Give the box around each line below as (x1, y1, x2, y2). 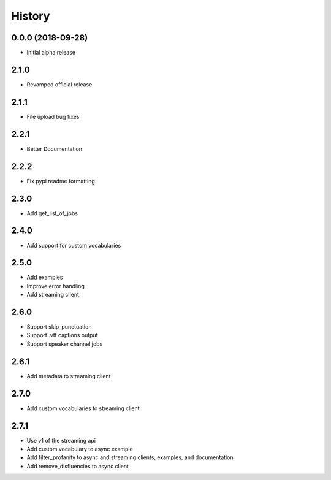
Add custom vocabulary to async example (26, 445, 133, 452)
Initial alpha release (26, 49, 76, 56)
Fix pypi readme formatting (26, 177, 95, 185)
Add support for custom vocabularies (26, 242, 121, 249)
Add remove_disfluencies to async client (26, 462, 129, 470)
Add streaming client (26, 291, 80, 299)
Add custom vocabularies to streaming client (26, 405, 140, 412)
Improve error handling (26, 282, 85, 289)
